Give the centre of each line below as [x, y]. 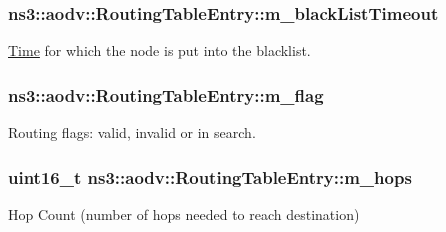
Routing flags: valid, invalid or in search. [132, 132]
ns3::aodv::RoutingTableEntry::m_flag [166, 94]
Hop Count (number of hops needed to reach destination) [184, 213]
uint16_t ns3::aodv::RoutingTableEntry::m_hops [210, 176]
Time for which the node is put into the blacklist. [159, 50]
